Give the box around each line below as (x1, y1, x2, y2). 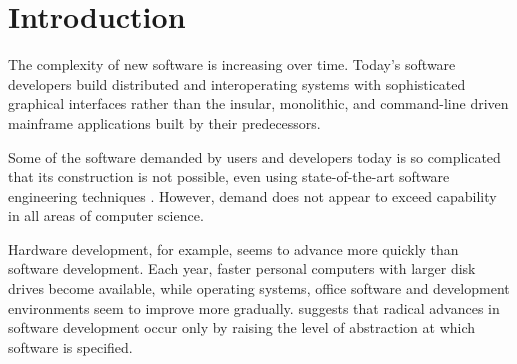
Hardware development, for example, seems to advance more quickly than (8, 238, 459, 259)
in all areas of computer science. (8, 205, 204, 226)
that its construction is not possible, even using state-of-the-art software (8, 166, 450, 187)
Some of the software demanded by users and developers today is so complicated (8, 146, 501, 167)
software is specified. (8, 336, 133, 357)
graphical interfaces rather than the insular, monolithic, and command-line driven (8, 93, 509, 114)
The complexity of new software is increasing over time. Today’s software (8, 54, 456, 75)
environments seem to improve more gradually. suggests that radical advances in (8, 297, 500, 318)
